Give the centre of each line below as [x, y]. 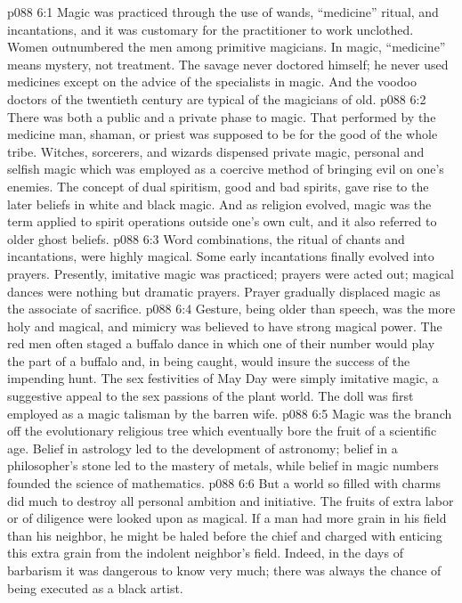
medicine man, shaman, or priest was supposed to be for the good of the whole [223, 134]
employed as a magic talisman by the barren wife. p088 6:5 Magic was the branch [230, 413]
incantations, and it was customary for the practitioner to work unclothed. [211, 29]
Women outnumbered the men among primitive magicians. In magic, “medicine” [227, 47]
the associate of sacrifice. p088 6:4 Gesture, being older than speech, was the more [231, 309]
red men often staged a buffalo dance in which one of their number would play [221, 343]
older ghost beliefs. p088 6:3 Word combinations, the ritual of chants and [206, 238]
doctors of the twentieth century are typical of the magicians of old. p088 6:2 [217, 98]
